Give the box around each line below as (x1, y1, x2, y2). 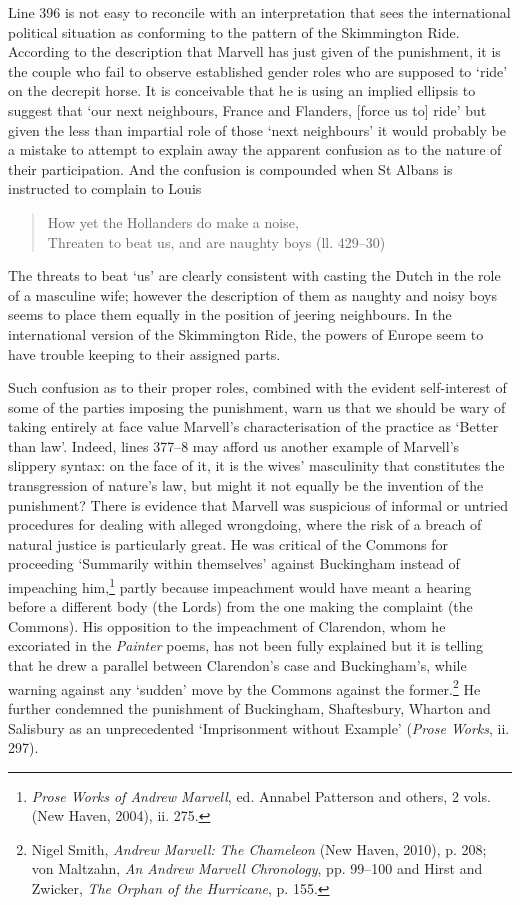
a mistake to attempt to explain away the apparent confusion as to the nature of (8, 139, 502, 160)
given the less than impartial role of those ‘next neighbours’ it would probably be (8, 119, 506, 140)
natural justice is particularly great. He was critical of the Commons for (8, 533, 448, 554)
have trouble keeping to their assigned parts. (8, 343, 281, 364)
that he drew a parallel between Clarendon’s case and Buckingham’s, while (8, 655, 467, 676)
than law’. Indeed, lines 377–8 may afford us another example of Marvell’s (8, 435, 460, 456)
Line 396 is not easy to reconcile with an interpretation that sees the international (8, 2, 511, 22)
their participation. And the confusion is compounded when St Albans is (8, 158, 453, 179)
